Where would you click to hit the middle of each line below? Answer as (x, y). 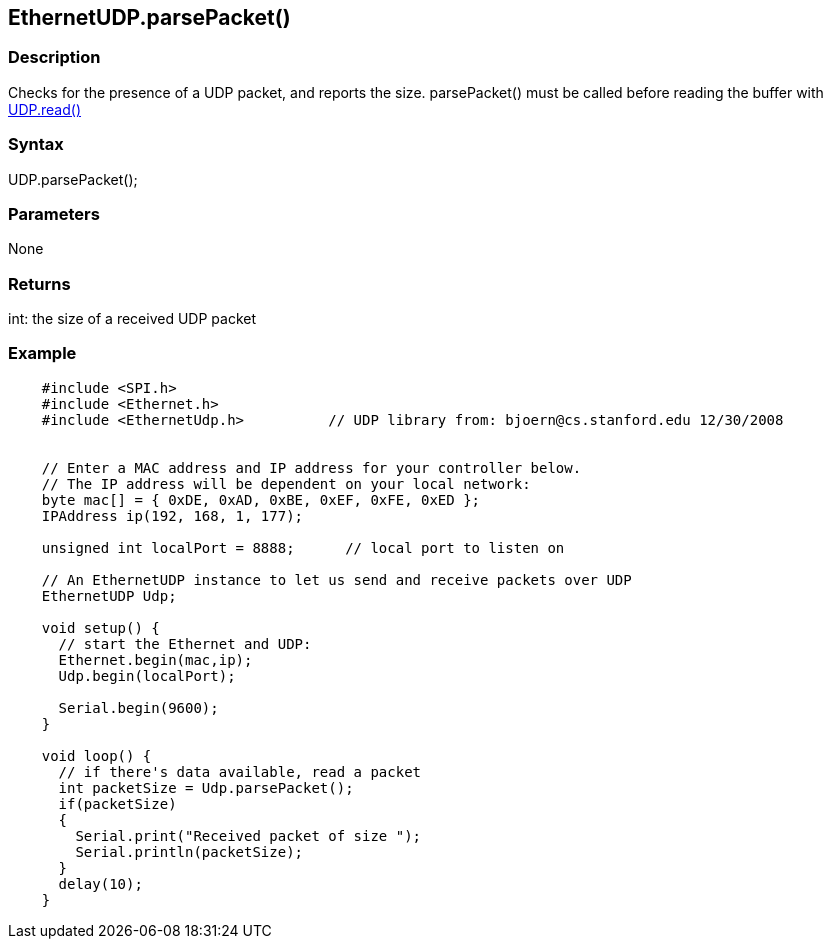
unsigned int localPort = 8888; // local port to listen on (303, 547)
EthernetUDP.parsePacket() (149, 17)
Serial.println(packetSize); (189, 851)
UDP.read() (45, 109)
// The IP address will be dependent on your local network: (286, 483)
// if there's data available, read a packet (240, 771)
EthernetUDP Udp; (109, 595)
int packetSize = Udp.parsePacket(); (206, 787)
